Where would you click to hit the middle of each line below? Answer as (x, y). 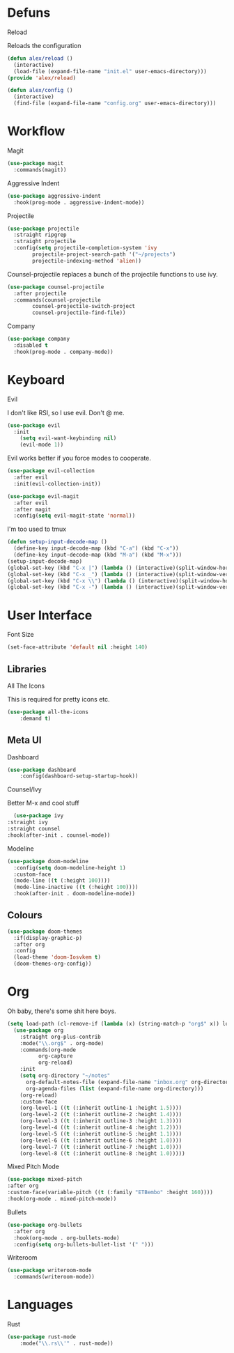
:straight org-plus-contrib (60, 1037)
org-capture (55, 1056)
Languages (40, 1305)
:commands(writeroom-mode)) (54, 1277)
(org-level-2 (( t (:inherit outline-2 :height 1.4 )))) (101, 1115)
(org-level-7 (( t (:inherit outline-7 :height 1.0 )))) (101, 1147)
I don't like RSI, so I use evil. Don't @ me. (66, 412)
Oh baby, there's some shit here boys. (62, 1011)
